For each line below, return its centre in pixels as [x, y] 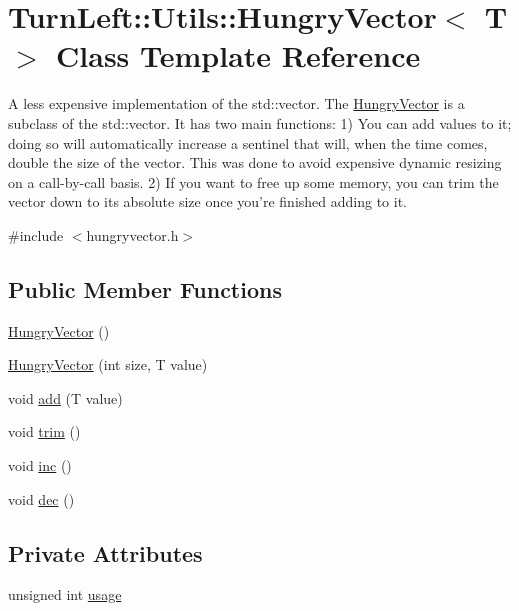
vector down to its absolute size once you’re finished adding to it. [207, 201]
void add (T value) [65, 397]
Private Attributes [105, 552]
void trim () [44, 431]
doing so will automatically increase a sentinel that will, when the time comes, [248, 142]
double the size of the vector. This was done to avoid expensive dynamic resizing [255, 162]
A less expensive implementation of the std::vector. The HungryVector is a [236, 103]
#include [36, 234]
